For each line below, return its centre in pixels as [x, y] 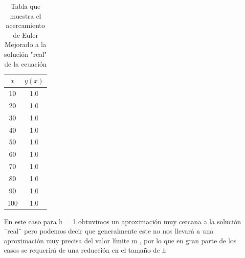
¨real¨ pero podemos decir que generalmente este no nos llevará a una [109, 231]
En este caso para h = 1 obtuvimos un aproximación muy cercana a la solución [122, 221]
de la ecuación [26, 63]
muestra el [25, 15]
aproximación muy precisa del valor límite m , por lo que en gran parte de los [120, 240]
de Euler [25, 35]
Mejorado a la [25, 44]
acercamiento [26, 25]
